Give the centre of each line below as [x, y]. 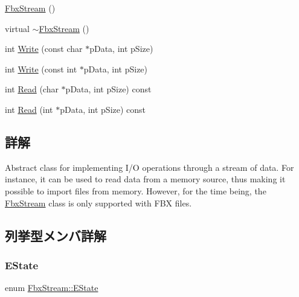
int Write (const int [41, 69]
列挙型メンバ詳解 [56, 235]
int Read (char [32, 89]
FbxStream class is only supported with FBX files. [98, 203]
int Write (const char [44, 49]
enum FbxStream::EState [52, 288]
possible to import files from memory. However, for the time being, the [136, 190]
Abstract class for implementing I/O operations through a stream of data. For [149, 167]
